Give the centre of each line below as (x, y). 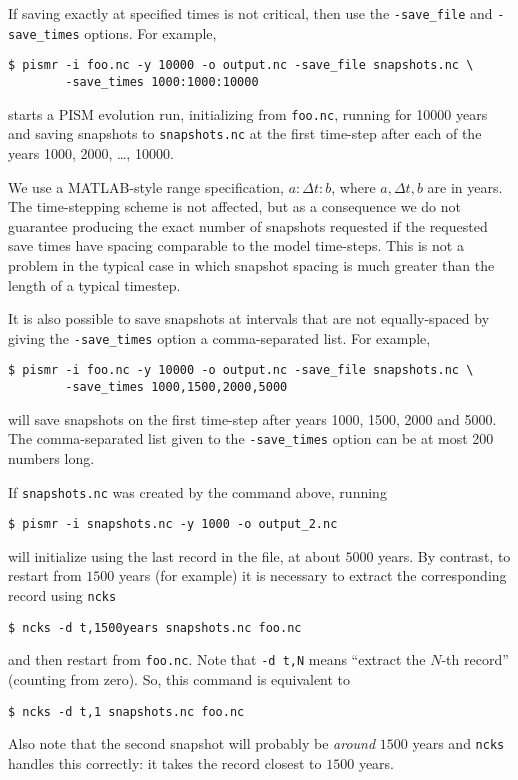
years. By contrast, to (444, 555)
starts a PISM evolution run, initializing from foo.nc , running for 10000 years (248, 113)
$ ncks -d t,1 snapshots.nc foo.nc (126, 711)
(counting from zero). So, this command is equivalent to (179, 678)
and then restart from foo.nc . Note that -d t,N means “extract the (217, 659)
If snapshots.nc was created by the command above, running (197, 491)
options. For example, (150, 32)
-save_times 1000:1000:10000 (162, 81)
